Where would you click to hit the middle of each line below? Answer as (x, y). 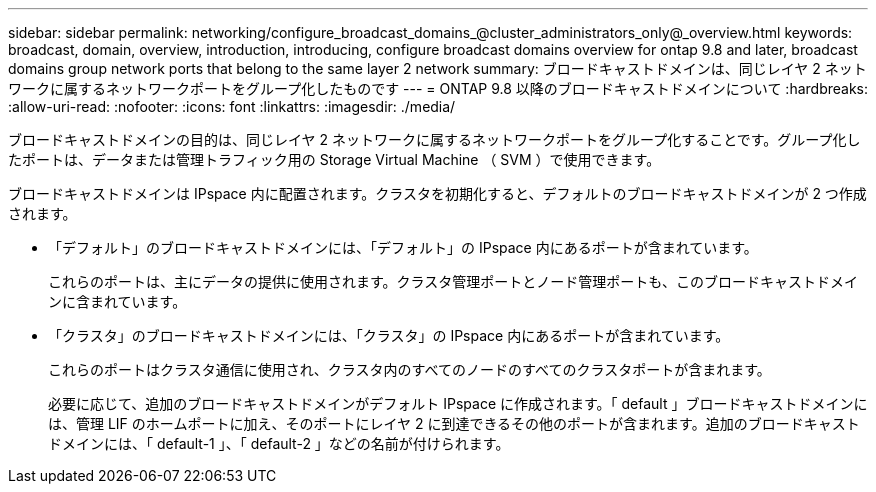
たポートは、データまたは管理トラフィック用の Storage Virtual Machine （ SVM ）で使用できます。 (334, 159)
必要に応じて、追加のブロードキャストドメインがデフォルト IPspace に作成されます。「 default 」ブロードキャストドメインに (458, 403)
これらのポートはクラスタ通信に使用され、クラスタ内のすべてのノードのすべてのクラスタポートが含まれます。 (409, 369)
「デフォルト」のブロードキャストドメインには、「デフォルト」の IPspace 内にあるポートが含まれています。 (403, 247)
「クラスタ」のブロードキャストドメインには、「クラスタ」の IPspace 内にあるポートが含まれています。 (389, 335)
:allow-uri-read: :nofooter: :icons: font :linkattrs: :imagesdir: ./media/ (232, 106)
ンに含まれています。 (117, 301)
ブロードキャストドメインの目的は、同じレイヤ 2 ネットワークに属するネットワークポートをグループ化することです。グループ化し (434, 139)
